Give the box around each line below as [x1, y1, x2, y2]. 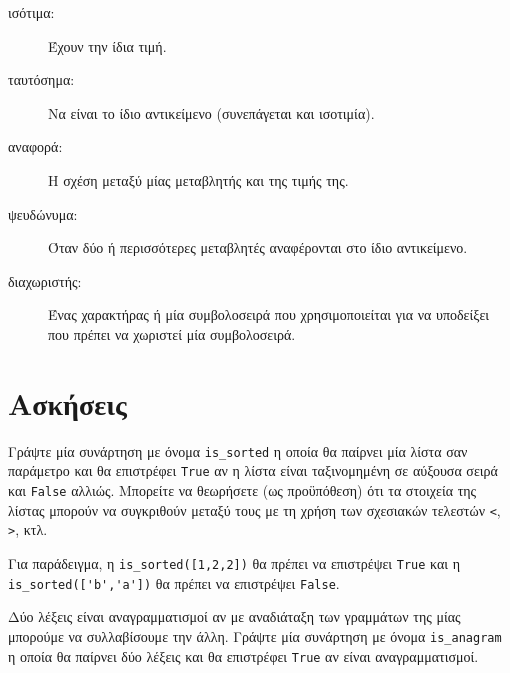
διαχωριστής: [8, 270, 82, 291]
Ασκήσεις [8, 382, 127, 423]
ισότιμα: [8, 2, 55, 22]
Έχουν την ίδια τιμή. [48, 35, 167, 56]
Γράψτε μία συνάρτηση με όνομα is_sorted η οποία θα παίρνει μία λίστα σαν [8, 440, 468, 461]
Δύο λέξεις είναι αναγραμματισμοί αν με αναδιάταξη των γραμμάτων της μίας [8, 606, 461, 627]
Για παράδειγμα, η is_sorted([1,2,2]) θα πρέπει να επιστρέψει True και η [8, 552, 461, 573]
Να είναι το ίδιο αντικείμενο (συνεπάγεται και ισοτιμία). [48, 102, 375, 123]
